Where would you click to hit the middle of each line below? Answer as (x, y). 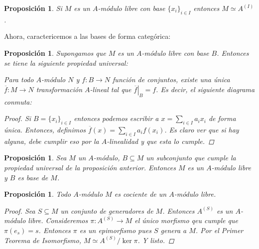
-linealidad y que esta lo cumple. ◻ (160, 141)
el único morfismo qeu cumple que (186, 220)
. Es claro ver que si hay (202, 129)
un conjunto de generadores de (107, 210)
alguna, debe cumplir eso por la (52, 141)
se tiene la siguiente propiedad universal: (66, 62)
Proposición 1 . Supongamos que (55, 53)
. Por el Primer (219, 230)
